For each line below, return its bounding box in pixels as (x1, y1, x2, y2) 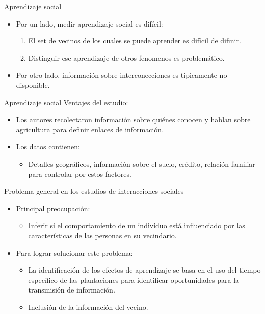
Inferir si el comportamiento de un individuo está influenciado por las (28, 220, 245, 231)
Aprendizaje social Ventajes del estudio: (4, 97, 128, 107)
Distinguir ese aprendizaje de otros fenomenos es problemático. (28, 52, 225, 63)
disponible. (16, 79, 50, 90)
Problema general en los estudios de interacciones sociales (4, 186, 184, 196)
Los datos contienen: (16, 141, 80, 152)
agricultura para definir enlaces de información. (16, 124, 164, 134)
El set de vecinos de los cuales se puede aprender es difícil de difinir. (28, 35, 241, 46)
